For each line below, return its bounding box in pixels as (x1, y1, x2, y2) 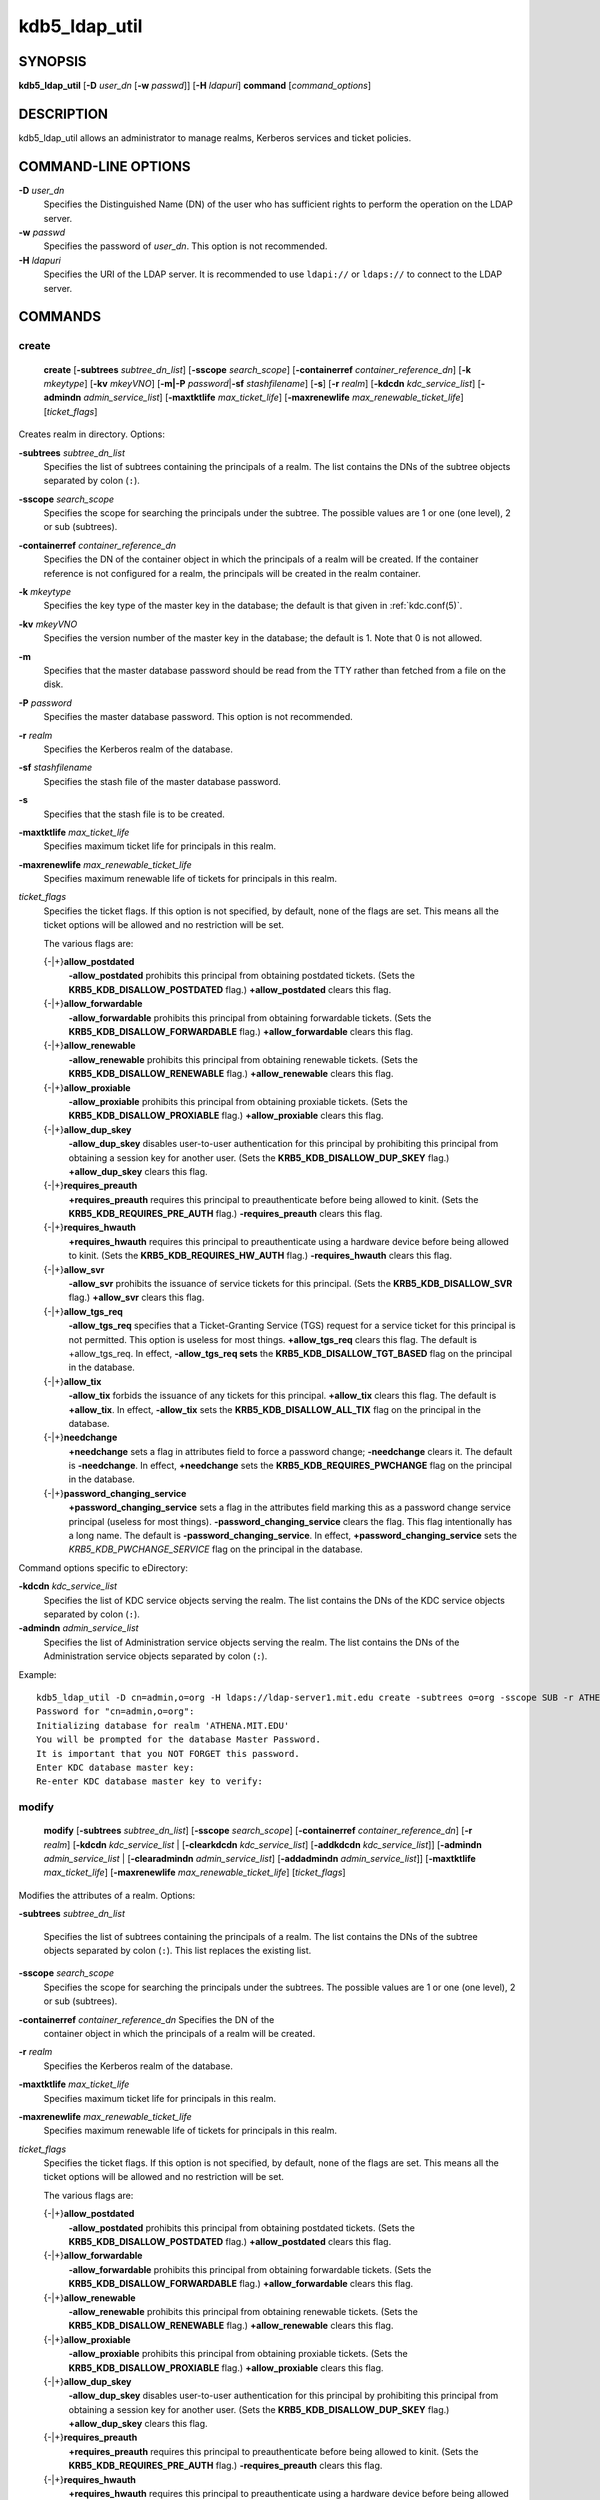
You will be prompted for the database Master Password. (36, 1734, 322, 1745)
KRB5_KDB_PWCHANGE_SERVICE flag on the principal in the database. (68, 1543, 364, 1555)
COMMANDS (18, 308, 102, 325)
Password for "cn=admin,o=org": (36, 1706, 195, 1717)
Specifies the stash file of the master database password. (43, 775, 282, 787)
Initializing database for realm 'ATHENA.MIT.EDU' (36, 1720, 290, 1731)
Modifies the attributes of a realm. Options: (18, 1889, 196, 1901)
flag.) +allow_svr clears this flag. (68, 1291, 205, 1304)
